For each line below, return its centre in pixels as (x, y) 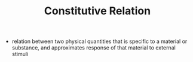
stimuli (20, 54)
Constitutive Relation (97, 11)
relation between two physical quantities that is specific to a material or (99, 41)
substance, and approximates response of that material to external (94, 48)
